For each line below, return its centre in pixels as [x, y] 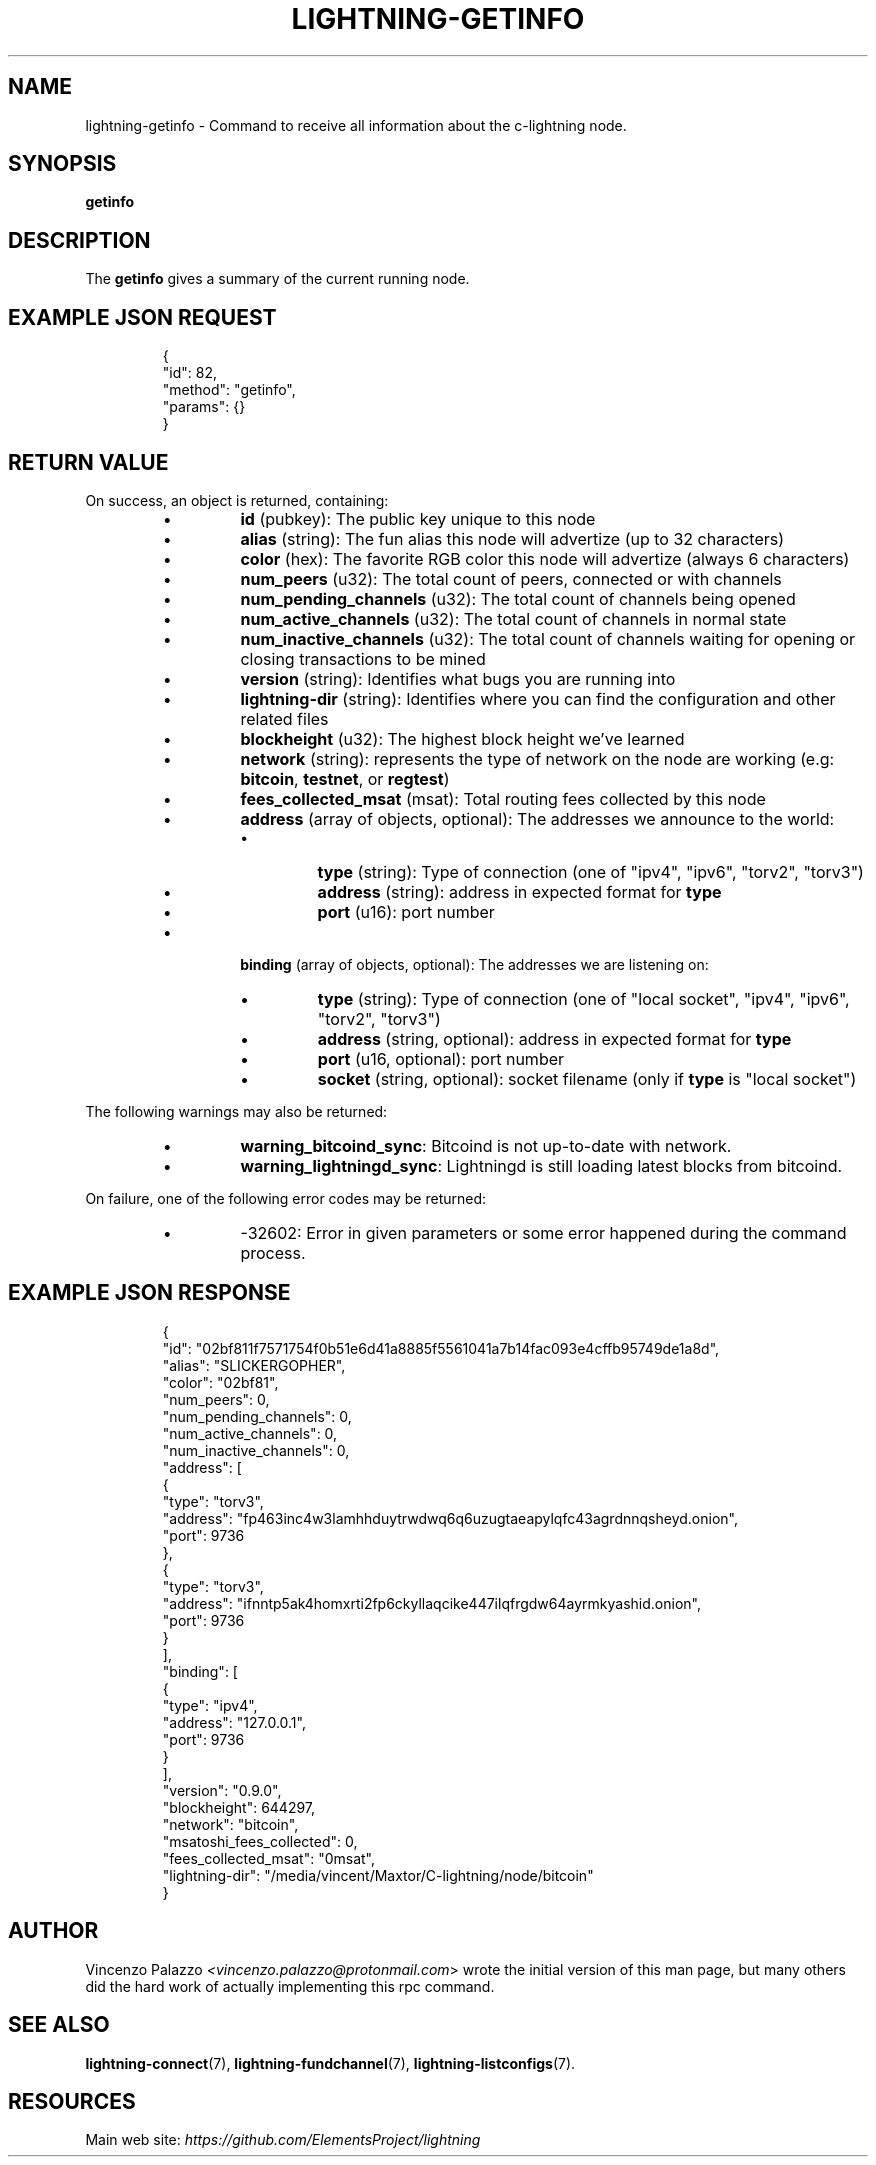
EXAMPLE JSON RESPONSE [149, 1293]
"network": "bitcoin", [230, 1824]
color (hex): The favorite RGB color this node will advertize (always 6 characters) [545, 558]
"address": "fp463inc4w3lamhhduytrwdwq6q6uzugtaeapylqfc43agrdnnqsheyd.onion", [450, 1518]
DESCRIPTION [79, 240]
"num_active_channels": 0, [250, 1433]
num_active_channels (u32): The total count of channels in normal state [513, 618]
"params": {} [204, 407]
